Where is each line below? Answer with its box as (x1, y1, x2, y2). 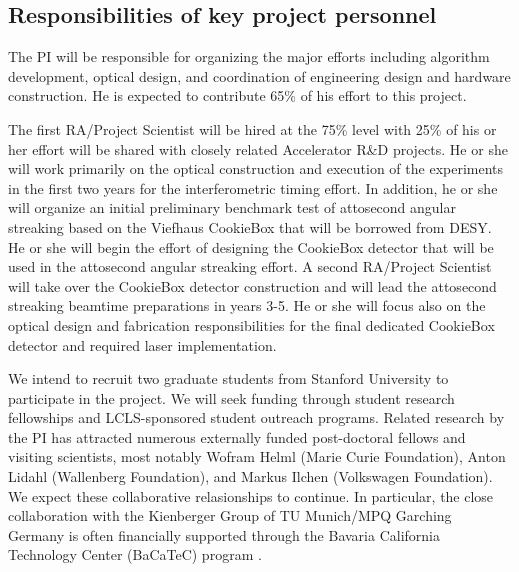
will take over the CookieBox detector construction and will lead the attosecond (8, 275, 497, 296)
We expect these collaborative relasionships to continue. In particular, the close (8, 485, 494, 506)
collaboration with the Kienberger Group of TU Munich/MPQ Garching (8, 505, 452, 526)
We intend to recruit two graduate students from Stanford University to (8, 368, 449, 389)
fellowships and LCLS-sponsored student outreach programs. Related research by (8, 407, 505, 428)
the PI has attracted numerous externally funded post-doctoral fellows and (8, 426, 466, 447)
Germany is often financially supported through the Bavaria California (8, 524, 440, 545)
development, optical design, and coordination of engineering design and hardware (8, 65, 511, 86)
